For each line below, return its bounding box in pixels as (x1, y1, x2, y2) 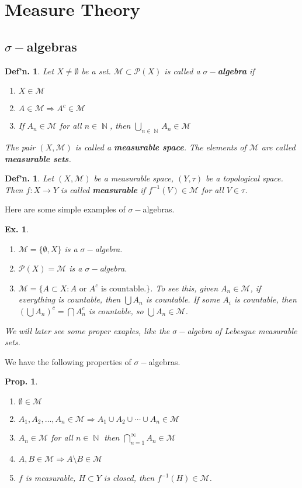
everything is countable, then (18, 293, 121, 305)
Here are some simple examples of (5, 203, 126, 215)
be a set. (81, 64, 111, 77)
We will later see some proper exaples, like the (5, 324, 170, 336)
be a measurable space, (93, 172, 174, 184)
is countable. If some (145, 293, 220, 305)
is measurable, (25, 472, 76, 484)
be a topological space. (206, 172, 283, 184)
